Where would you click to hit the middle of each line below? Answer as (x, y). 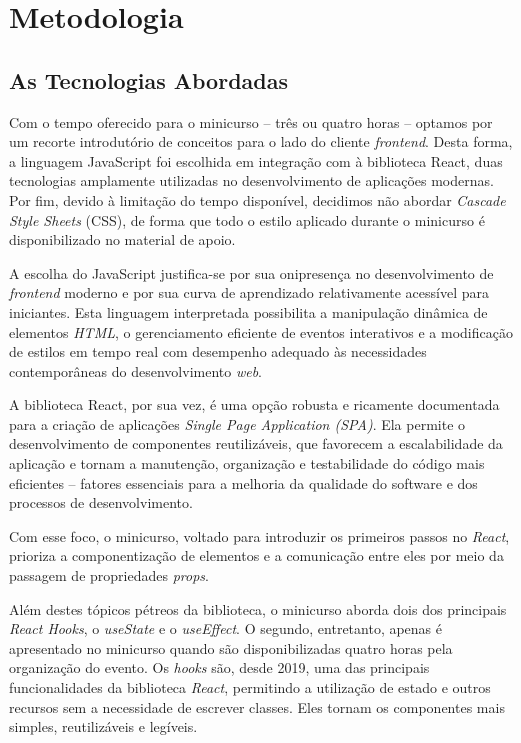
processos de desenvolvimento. (101, 502)
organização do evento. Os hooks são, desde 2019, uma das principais (219, 667)
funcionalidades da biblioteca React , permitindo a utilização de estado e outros (250, 687)
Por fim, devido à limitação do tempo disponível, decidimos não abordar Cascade (257, 199)
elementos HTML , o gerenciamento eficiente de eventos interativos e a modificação (261, 331)
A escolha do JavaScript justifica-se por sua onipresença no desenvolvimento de (251, 272)
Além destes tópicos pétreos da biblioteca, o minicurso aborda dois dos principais (258, 608)
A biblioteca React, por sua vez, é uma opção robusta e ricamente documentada (254, 404)
